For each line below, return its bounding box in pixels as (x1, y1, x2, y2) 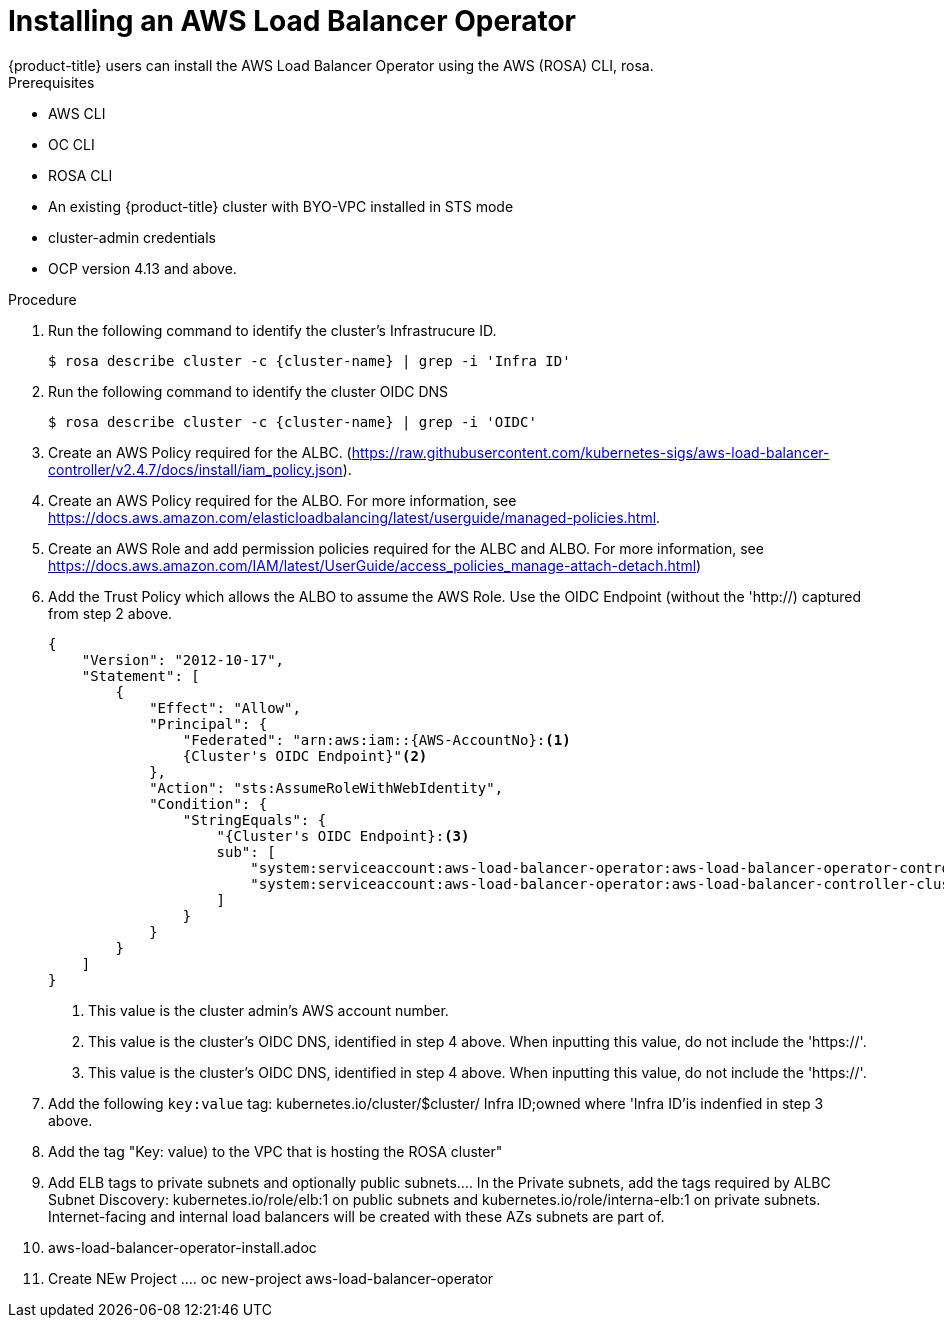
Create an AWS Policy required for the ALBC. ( (48, 443, 352, 461)
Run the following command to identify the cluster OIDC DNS (48, 382, 449, 400)
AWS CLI (48, 104, 106, 122)
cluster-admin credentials (48, 228, 216, 246)
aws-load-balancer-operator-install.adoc (48, 1238, 317, 1256)
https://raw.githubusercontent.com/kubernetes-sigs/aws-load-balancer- (351, 443, 830, 461)
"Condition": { (149, 795, 268, 812)
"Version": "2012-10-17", (81, 651, 285, 668)
